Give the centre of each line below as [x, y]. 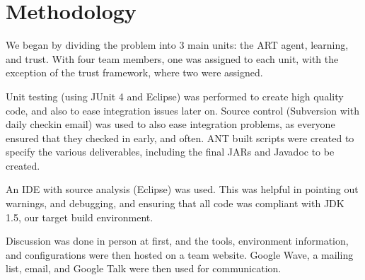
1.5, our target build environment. [80, 217]
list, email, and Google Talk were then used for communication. [144, 268]
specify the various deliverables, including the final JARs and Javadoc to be [170, 152]
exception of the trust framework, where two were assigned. [134, 72]
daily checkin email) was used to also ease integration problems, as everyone [170, 124]
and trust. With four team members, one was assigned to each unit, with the [172, 58]
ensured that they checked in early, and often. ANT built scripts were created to [180, 138]
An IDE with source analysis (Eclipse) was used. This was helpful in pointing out [182, 189]
